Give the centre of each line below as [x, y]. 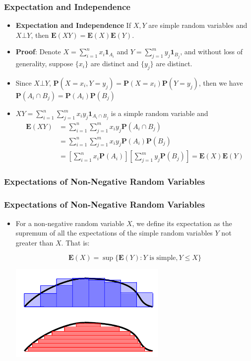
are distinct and [115, 63]
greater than [34, 242]
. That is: [75, 242]
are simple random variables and [198, 25]
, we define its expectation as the [182, 223]
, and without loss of [212, 52]
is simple [163, 258]
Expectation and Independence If [73, 25]
